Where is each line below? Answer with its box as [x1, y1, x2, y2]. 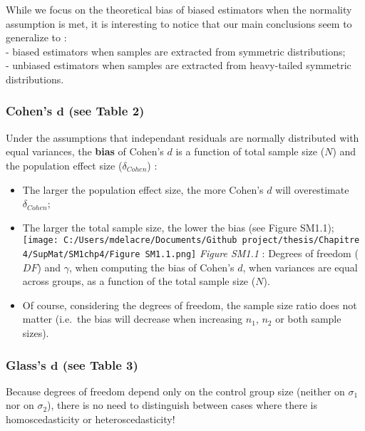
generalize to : [6, 30, 67, 45]
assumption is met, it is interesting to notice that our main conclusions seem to [6, 16, 352, 31]
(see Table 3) [62, 355, 138, 373]
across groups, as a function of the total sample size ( [22, 274, 256, 289]
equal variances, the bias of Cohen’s [6, 144, 164, 159]
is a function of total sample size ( [175, 144, 325, 159]
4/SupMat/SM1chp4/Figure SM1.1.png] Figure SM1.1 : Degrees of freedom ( [22, 246, 359, 260]
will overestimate [275, 182, 349, 197]
